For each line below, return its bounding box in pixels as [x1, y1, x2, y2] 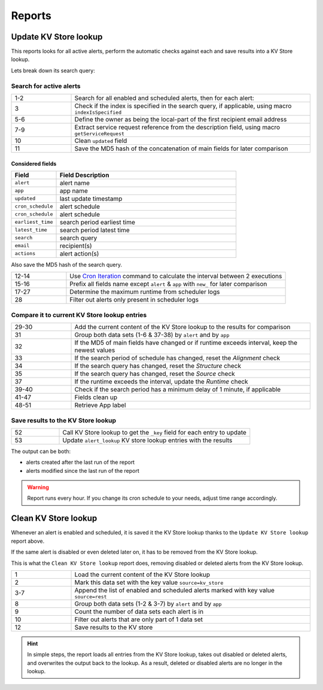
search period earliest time [59, 218, 136, 226]
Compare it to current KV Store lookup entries [11, 311, 147, 319]
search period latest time [59, 226, 130, 234]
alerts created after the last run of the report [26, 458, 135, 466]
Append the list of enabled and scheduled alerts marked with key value [74, 586, 275, 594]
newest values [74, 346, 115, 354]
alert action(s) [59, 249, 99, 257]
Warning [27, 484, 49, 491]
